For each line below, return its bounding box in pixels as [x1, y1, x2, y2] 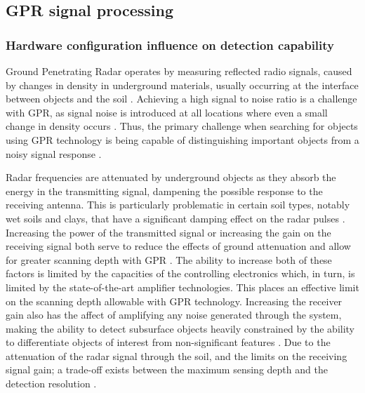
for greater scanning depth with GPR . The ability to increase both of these [6, 252, 332, 267]
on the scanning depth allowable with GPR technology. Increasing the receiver [6, 293, 343, 308]
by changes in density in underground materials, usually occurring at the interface [6, 77, 359, 92]
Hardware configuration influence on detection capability [6, 36, 335, 53]
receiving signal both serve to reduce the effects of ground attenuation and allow [6, 239, 351, 253]
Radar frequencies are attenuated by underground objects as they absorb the [6, 170, 336, 185]
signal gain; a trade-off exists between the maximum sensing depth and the [6, 362, 328, 377]
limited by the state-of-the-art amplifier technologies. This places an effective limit [6, 279, 359, 294]
